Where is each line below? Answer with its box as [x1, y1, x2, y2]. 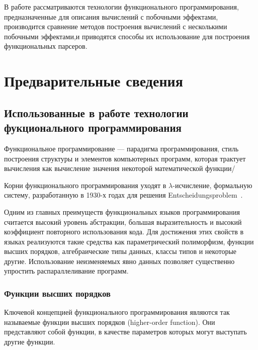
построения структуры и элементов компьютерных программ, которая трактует [4, 153, 246, 163]
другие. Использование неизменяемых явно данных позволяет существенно [4, 255, 235, 266]
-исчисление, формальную [173, 180, 252, 190]
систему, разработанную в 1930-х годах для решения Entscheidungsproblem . [4, 190, 243, 200]
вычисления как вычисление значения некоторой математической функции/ [4, 163, 235, 173]
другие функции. [4, 336, 55, 347]
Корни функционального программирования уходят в [4, 180, 166, 190]
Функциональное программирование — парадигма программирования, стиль [4, 143, 239, 153]
